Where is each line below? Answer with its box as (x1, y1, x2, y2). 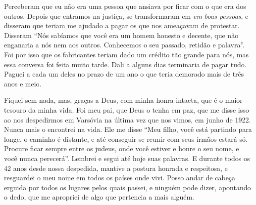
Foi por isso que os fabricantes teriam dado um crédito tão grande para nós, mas (4, 49, 249, 59)
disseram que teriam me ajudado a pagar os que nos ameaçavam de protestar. (4, 20, 240, 31)
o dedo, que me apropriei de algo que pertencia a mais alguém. (4, 192, 195, 202)
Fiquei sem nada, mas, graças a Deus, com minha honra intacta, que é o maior (4, 95, 243, 105)
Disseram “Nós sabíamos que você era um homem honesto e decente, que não (4, 30, 239, 40)
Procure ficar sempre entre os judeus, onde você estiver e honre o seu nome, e (4, 143, 239, 154)
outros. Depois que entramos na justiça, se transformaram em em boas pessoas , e (4, 10, 249, 21)
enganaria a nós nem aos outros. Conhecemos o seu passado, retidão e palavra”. (4, 40, 245, 50)
